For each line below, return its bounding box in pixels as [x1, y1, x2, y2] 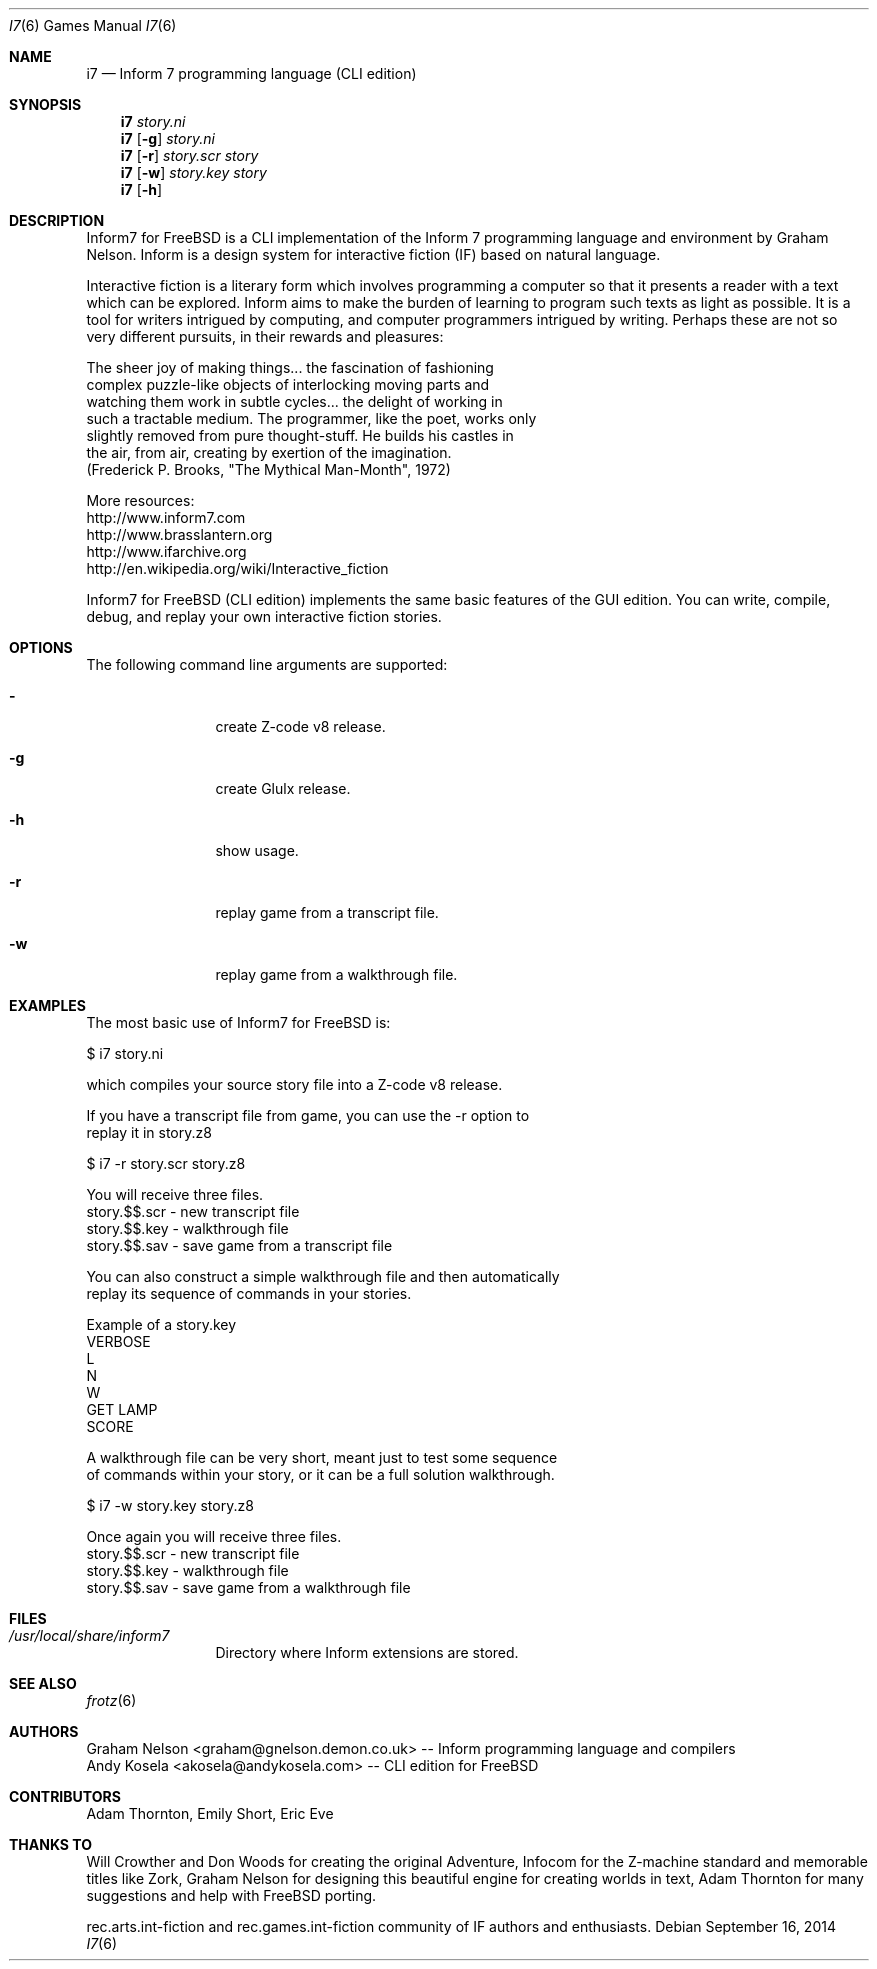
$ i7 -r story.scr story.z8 [86, 1155, 246, 1172]
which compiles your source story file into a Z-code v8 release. [86, 1076, 503, 1093]
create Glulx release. [215, 780, 351, 797]
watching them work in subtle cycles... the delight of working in [86, 393, 503, 410]
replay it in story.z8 [86, 1124, 212, 1141]
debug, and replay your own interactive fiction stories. [86, 608, 442, 625]
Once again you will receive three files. [86, 1528, 342, 1545]
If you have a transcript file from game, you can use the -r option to [86, 1107, 530, 1124]
